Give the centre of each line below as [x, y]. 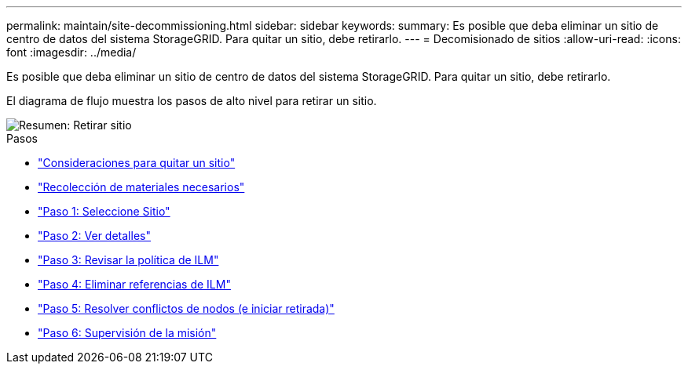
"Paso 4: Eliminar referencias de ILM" [134, 284]
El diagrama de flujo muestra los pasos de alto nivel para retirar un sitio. [192, 101]
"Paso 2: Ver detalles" [94, 236]
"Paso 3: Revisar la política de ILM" [128, 260]
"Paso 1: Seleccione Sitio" [104, 211]
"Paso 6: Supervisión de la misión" [127, 333]
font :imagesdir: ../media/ [71, 52]
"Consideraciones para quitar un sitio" [137, 163]
